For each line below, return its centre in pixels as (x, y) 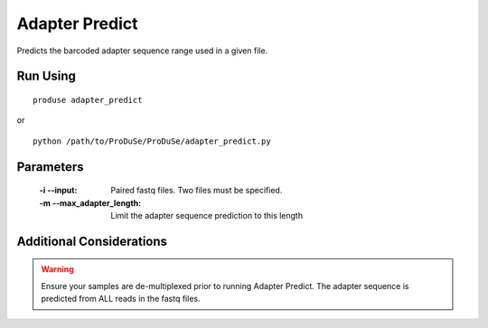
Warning (57, 269)
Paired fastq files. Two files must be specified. (197, 191)
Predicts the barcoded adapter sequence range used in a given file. (142, 51)
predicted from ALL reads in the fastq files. (121, 299)
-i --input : (58, 191)
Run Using (47, 76)
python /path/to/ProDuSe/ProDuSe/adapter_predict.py (152, 141)
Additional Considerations (92, 241)
